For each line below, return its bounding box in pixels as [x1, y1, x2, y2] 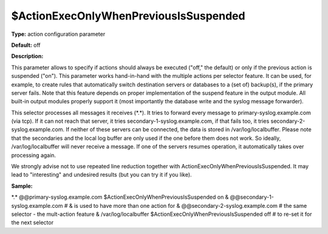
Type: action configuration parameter [11, 30, 106, 38]
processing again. [11, 151, 56, 159]
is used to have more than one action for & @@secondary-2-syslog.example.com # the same [73, 202, 307, 209]
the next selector [11, 219, 54, 226]
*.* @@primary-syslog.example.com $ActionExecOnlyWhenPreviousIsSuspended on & [11, 193, 229, 201]
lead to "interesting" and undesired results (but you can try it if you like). [11, 171, 192, 179]
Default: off [11, 41, 41, 49]
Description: [11, 52, 44, 60]
